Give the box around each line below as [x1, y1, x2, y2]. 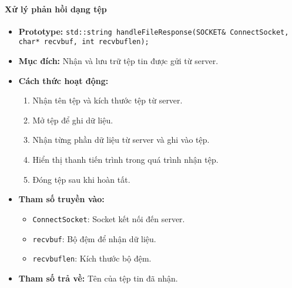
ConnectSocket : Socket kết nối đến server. [32, 212, 185, 225]
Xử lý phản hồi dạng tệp [5, 2, 107, 15]
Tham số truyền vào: [18, 193, 105, 205]
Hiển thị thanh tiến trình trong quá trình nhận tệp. [32, 153, 219, 166]
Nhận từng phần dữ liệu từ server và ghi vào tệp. [32, 133, 210, 146]
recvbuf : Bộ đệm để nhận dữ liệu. [32, 232, 156, 245]
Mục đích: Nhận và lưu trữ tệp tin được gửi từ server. [18, 55, 219, 67]
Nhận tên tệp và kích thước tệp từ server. [32, 94, 183, 106]
